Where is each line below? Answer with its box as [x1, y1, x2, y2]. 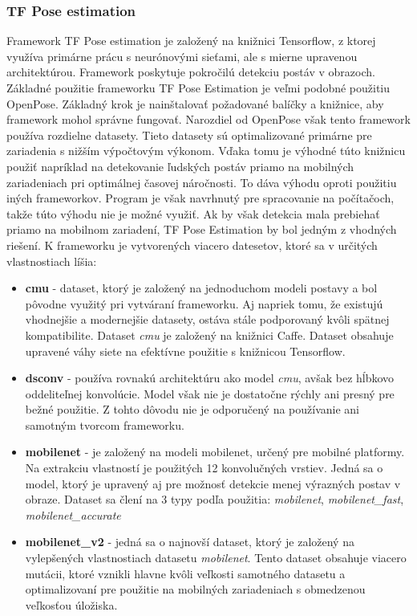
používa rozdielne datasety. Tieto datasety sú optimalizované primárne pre [6, 126, 372, 143]
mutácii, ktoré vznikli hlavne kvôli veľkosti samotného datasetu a [25, 565, 346, 581]
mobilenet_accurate [25, 506, 121, 523]
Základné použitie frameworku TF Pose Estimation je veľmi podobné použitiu [6, 80, 391, 96]
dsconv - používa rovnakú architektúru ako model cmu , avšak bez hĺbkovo [25, 369, 395, 386]
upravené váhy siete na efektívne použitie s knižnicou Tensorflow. [25, 342, 346, 359]
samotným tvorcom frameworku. [25, 416, 184, 433]
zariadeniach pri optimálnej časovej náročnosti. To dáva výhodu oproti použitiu [6, 173, 397, 190]
